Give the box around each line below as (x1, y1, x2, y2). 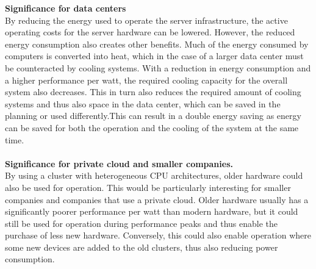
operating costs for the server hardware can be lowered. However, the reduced (5, 26, 295, 38)
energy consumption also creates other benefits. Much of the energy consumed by (5, 37, 309, 50)
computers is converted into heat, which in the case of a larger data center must (5, 49, 304, 62)
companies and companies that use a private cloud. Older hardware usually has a (5, 193, 309, 206)
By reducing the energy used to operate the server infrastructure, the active (5, 13, 288, 26)
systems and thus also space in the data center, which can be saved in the (5, 97, 281, 110)
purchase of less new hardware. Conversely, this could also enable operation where (5, 229, 311, 242)
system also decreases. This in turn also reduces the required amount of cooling (5, 85, 301, 98)
